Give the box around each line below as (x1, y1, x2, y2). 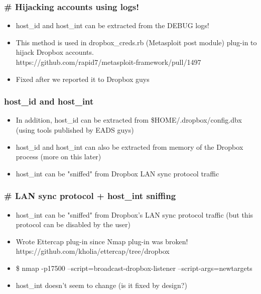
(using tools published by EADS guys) (16, 125, 134, 135)
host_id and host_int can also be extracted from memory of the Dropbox (16, 141, 243, 152)
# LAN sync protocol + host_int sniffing (4, 189, 176, 202)
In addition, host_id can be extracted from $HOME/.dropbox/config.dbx (16, 115, 242, 125)
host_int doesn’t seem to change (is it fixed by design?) (16, 279, 187, 290)
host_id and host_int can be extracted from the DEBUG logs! (16, 20, 209, 31)
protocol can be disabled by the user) (16, 219, 130, 230)
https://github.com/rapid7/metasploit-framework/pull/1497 (16, 57, 201, 67)
